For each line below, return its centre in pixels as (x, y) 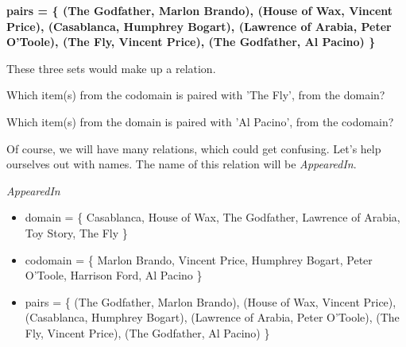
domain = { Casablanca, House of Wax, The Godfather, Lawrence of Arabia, (213, 217)
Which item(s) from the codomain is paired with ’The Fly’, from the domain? (196, 95)
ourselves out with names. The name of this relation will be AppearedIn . (182, 164)
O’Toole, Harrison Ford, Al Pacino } (114, 275)
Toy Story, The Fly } (76, 232)
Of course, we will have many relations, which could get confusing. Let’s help (194, 148)
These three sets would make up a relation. (111, 68)
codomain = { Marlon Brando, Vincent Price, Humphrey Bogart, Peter (199, 259)
